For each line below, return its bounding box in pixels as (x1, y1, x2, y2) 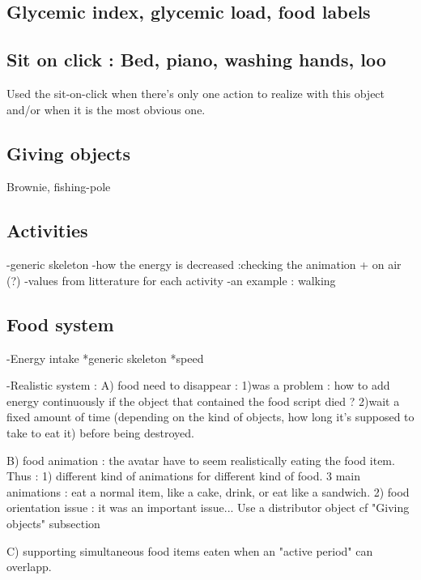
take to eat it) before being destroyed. (6, 424, 194, 441)
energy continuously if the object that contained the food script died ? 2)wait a (6, 392, 400, 409)
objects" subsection (6, 514, 100, 531)
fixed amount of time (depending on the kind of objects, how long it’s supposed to (6, 408, 415, 425)
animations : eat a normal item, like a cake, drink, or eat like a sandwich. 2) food (6, 483, 410, 500)
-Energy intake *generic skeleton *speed (6, 349, 204, 366)
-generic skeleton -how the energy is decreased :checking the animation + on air (6, 256, 402, 273)
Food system (6, 311, 114, 336)
